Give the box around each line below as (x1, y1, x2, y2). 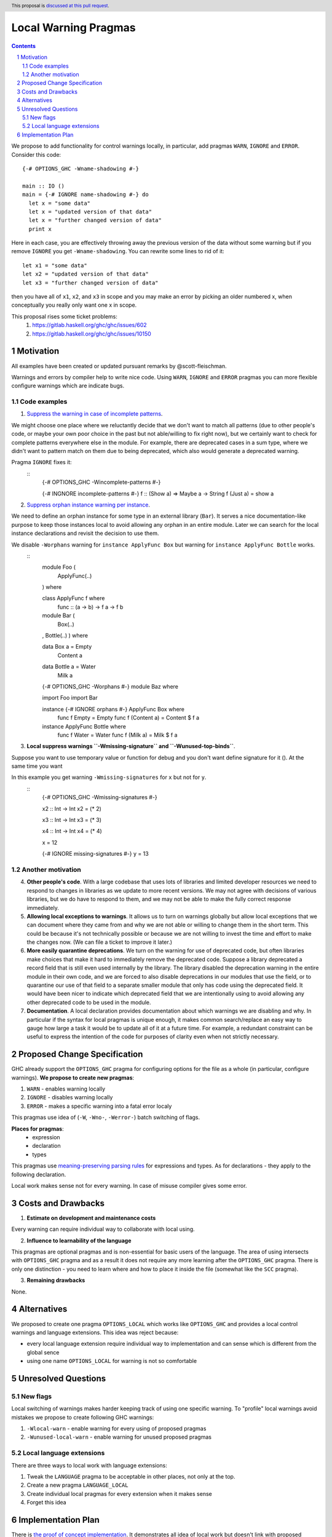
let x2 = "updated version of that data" (22, 271, 149, 278)
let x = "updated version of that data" (28, 208, 152, 215)
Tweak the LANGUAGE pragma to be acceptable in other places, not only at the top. (26, 1472, 235, 1480)
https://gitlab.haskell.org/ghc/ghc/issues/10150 (32, 330, 152, 338)
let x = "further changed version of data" (28, 217, 162, 224)
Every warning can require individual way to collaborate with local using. (11, 1225, 195, 1233)
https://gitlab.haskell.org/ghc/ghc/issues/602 (32, 322, 147, 329)
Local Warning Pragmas (11, 21, 136, 35)
